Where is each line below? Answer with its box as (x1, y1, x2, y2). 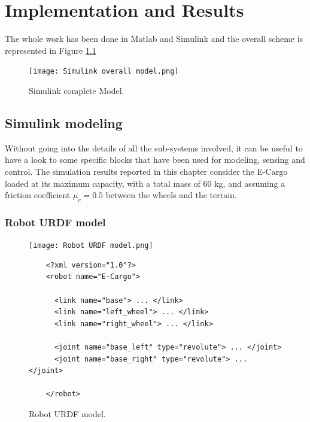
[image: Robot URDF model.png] (29, 241, 153, 250)
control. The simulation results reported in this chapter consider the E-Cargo (5, 165, 288, 177)
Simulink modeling (5, 113, 123, 132)
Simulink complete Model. (29, 84, 124, 96)
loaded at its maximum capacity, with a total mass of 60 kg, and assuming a (5, 177, 285, 189)
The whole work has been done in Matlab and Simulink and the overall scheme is (5, 32, 303, 45)
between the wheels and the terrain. (105, 189, 237, 201)
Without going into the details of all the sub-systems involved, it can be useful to (5, 141, 303, 154)
